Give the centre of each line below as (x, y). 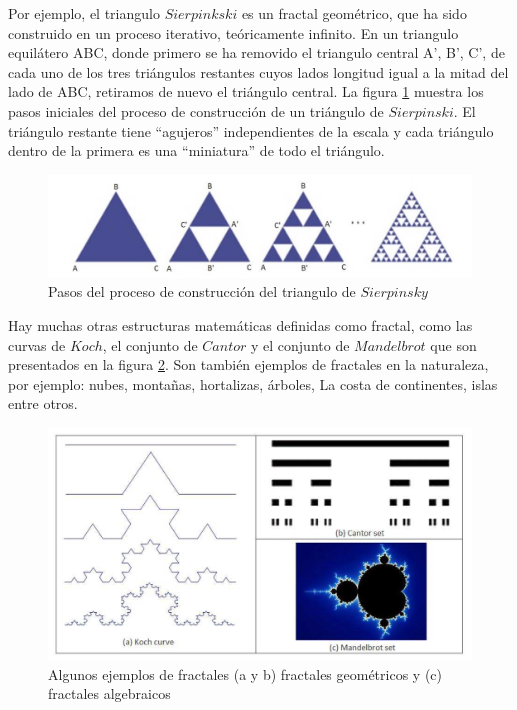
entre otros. (43, 403)
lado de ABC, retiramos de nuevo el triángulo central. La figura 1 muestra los (246, 91)
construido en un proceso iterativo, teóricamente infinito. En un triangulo (233, 32)
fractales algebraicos (109, 693)
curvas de (37, 344)
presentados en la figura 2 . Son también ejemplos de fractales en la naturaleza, (248, 364)
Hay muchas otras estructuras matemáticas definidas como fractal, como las (240, 325)
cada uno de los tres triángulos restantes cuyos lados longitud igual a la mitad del (258, 71)
